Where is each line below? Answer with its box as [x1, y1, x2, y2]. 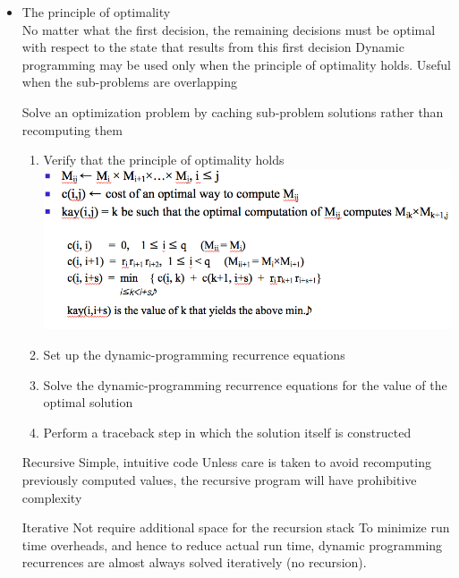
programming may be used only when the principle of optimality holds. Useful [21, 55, 451, 73]
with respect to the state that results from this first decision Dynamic [21, 38, 404, 56]
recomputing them [21, 120, 123, 139]
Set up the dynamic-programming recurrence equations [43, 344, 345, 363]
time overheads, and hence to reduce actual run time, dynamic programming [21, 535, 443, 554]
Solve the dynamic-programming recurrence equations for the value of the [43, 375, 447, 394]
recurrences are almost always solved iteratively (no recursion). [21, 553, 367, 572]
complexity [21, 488, 82, 506]
